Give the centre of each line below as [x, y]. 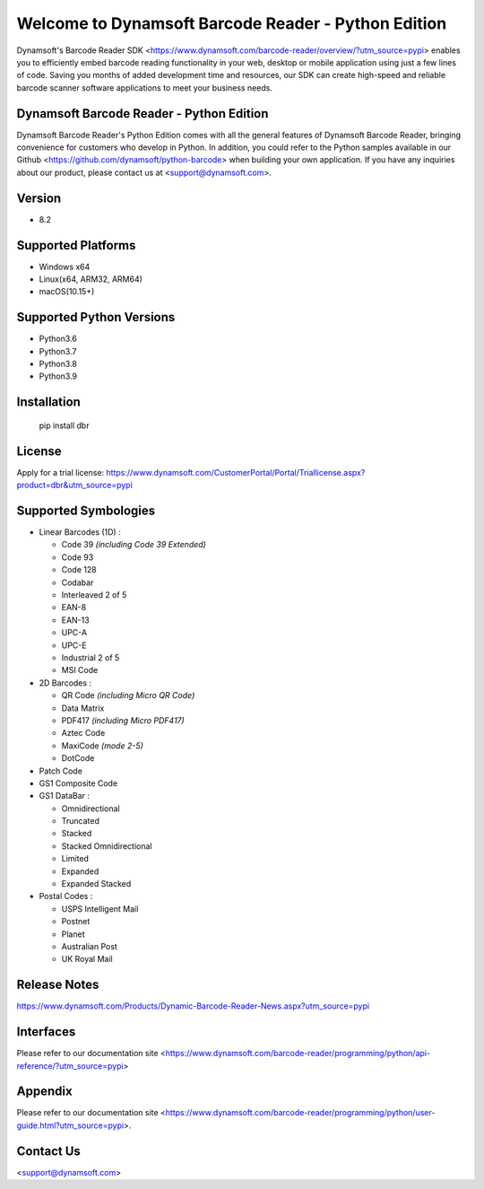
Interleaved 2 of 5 [94, 595]
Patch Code [60, 771]
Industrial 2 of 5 [91, 657]
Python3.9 [58, 376]
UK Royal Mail [87, 959]
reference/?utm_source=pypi [70, 1066]
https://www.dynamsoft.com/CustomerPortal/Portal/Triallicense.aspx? [236, 472]
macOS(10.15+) [67, 292]
